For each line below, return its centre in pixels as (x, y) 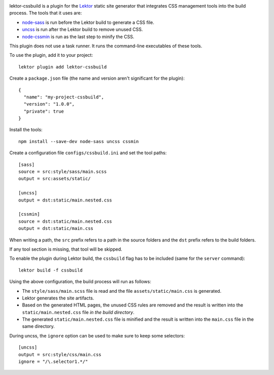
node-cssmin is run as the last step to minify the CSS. (78, 37)
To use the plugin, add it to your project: (51, 55)
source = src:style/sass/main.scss (63, 172)
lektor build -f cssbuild (51, 270)
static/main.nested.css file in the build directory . (78, 312)
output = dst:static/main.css (56, 229)
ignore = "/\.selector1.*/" (53, 362)
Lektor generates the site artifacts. (58, 298)
